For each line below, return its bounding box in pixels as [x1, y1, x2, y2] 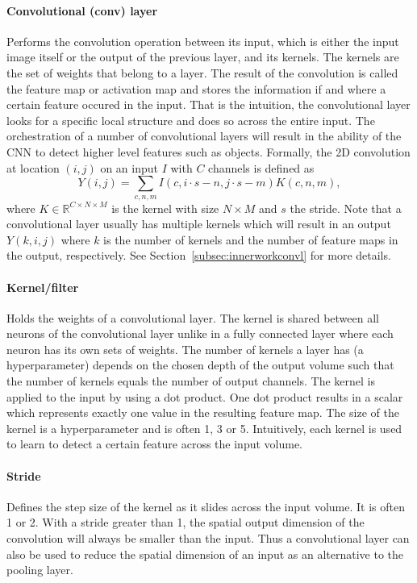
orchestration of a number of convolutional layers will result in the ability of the [6, 127, 402, 144]
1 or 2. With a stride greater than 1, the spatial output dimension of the [6, 514, 365, 531]
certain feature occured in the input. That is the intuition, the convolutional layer [6, 96, 411, 113]
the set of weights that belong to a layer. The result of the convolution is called [6, 64, 398, 81]
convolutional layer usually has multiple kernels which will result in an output [6, 215, 391, 232]
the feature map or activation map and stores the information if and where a [6, 80, 386, 97]
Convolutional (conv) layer [6, 2, 158, 19]
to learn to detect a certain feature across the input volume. [6, 435, 303, 452]
